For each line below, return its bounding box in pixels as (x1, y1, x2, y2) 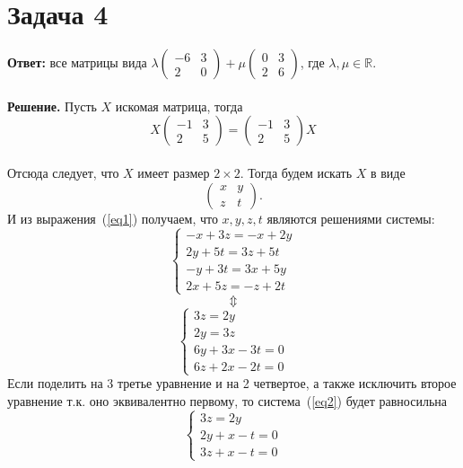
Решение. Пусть (7, 96, 97, 115)
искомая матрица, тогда (115, 96, 243, 115)
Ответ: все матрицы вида (7, 53, 147, 72)
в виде (370, 163, 406, 181)
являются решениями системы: (266, 208, 435, 227)
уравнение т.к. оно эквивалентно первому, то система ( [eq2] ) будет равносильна (7, 391, 447, 410)
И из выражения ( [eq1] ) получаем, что (7, 208, 218, 227)
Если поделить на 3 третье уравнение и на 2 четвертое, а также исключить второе (7, 374, 457, 393)
